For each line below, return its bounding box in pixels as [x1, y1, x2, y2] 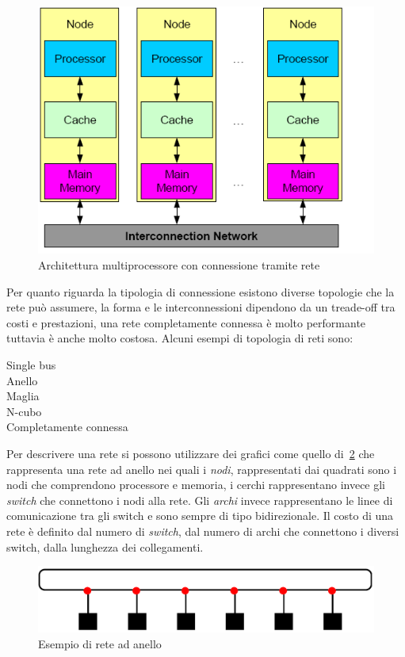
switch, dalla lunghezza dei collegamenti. [6, 538, 204, 555]
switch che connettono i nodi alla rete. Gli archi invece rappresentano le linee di [6, 491, 393, 508]
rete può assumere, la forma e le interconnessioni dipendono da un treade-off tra [6, 299, 395, 315]
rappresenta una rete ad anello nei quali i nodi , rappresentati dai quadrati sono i [6, 460, 397, 477]
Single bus [6, 356, 56, 372]
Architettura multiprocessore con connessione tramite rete [38, 257, 320, 273]
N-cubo [6, 403, 42, 419]
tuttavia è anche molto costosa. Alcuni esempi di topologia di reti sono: [6, 330, 353, 346]
